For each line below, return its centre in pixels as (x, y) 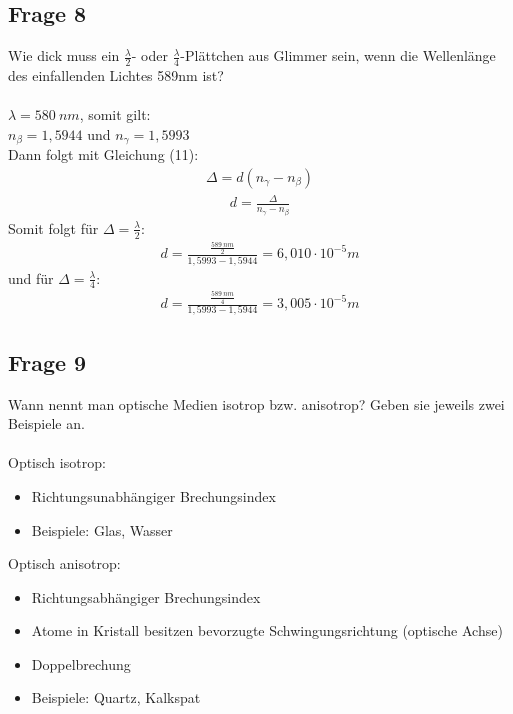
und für (31, 277)
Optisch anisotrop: (64, 563)
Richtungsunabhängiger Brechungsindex (153, 495)
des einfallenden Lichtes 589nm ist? (116, 75)
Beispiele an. (46, 423)
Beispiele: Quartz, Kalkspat (116, 697)
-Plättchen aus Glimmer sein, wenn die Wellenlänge (338, 55)
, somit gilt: (115, 114)
